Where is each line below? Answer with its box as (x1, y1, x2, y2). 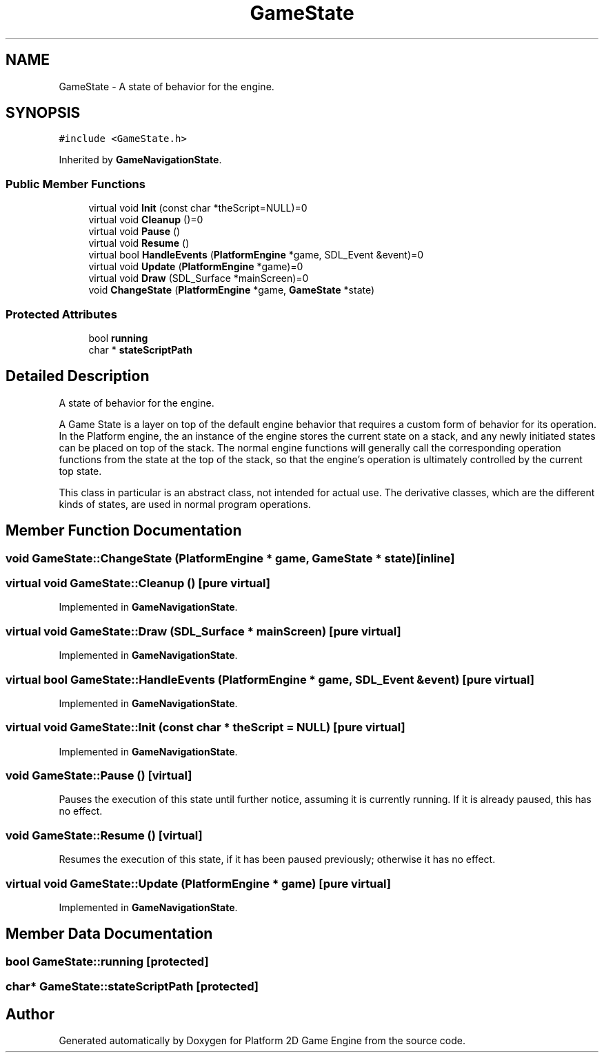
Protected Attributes (6, 307, 117, 321)
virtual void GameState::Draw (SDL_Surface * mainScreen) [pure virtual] (6, 624, 401, 638)
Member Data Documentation (6, 925, 213, 943)
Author (6, 1005, 54, 1023)
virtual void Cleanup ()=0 (88, 214, 203, 226)
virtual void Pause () (88, 225, 181, 238)
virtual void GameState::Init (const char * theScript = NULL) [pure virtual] (6, 720, 405, 735)
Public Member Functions (6, 176, 145, 191)
